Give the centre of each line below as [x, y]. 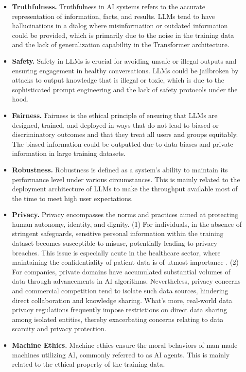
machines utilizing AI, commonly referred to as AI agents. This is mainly [121, 354]
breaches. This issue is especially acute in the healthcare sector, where [116, 252]
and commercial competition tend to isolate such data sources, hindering [120, 291]
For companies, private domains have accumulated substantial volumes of [121, 271]
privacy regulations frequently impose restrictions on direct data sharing [119, 310]
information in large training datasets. [69, 153]
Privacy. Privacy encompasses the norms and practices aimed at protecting [125, 214]
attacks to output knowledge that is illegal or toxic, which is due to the [118, 80]
